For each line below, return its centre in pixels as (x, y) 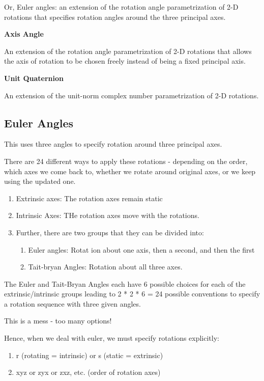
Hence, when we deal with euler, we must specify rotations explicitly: (112, 338)
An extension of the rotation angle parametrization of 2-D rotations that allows (128, 51)
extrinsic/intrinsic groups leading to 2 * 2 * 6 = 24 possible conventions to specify (132, 294)
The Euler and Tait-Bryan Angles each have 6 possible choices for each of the (125, 283)
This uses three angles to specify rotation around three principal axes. (113, 144)
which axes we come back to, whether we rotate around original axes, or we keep (130, 171)
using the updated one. (40, 181)
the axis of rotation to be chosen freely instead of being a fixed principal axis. (125, 61)
